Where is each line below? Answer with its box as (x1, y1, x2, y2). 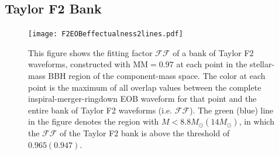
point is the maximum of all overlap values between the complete (28, 81, 261, 93)
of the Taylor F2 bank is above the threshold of (60, 127, 230, 139)
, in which (239, 115, 274, 128)
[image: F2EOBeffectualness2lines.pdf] (28, 30, 183, 39)
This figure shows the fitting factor (28, 46, 153, 58)
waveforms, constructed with (28, 58, 130, 70)
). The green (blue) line (190, 104, 274, 116)
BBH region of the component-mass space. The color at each (48, 70, 266, 82)
